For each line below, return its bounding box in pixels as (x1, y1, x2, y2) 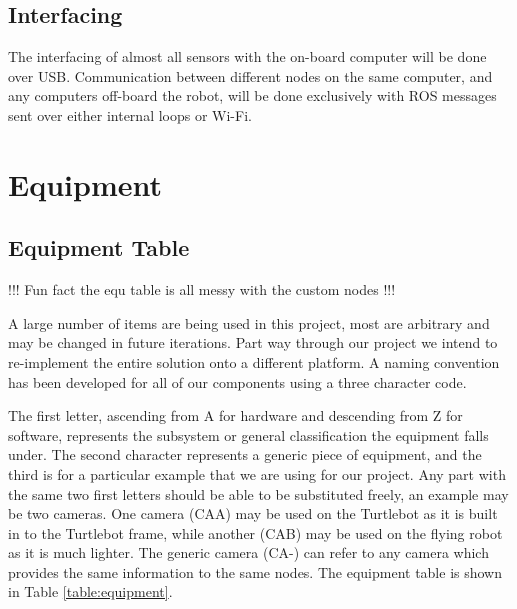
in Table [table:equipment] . (8, 581, 173, 602)
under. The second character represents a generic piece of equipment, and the (8, 444, 482, 465)
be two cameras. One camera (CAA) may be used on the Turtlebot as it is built (8, 503, 498, 524)
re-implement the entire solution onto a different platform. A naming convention (8, 351, 500, 372)
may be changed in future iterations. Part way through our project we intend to (8, 332, 498, 353)
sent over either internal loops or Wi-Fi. (8, 104, 252, 125)
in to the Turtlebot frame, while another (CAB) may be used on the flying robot (8, 522, 503, 543)
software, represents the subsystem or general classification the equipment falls (8, 424, 489, 445)
